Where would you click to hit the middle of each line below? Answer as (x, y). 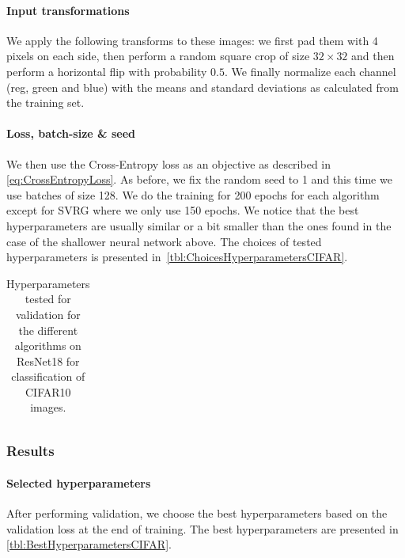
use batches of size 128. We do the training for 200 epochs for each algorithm (193, 194)
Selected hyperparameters (79, 483)
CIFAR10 (48, 391)
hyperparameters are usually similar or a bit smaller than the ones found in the (199, 225)
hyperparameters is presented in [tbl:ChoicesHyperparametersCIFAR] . (177, 257)
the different (48, 330)
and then (373, 56)
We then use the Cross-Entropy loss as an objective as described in (169, 163)
